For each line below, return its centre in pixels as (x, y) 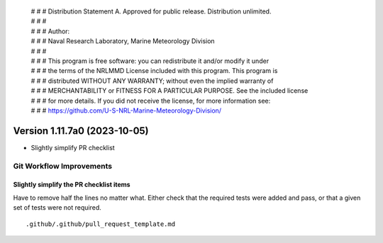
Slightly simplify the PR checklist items (72, 185)
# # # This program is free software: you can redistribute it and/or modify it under (150, 61)
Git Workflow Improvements (63, 166)
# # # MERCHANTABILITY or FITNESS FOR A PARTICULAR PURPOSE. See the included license (170, 91)
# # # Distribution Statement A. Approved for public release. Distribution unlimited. (151, 11)
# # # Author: (50, 31)
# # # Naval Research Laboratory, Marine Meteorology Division (123, 41)
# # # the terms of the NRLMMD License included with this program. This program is (154, 71)
